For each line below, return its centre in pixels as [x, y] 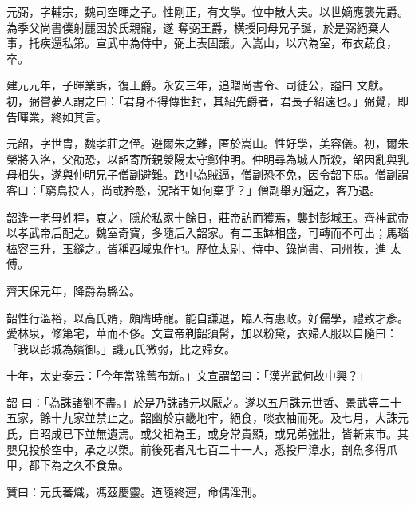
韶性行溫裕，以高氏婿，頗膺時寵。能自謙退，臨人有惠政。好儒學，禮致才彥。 [207, 317]
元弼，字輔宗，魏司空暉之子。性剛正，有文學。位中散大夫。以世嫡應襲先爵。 [207, 11]
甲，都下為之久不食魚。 [68, 465]
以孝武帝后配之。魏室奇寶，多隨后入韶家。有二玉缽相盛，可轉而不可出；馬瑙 [207, 233]
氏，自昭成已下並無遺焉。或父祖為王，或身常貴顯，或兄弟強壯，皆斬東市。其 [207, 434]
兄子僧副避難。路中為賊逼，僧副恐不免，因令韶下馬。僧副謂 [252, 174]
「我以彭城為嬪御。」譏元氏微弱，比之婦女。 [121, 348]
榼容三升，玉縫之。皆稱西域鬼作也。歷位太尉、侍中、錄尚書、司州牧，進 [196, 248]
